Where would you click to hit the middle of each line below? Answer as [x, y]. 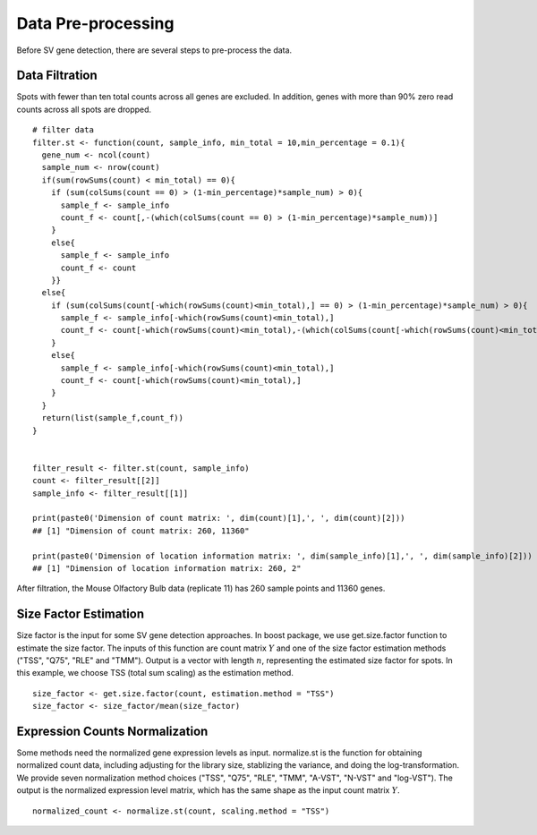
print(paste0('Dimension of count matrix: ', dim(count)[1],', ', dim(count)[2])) [219, 518]
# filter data [63, 130]
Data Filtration [57, 76]
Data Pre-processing [95, 23]
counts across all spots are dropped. [84, 109]
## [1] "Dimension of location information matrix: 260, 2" [167, 568]
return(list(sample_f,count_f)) [112, 418]
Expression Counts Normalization [112, 731]
